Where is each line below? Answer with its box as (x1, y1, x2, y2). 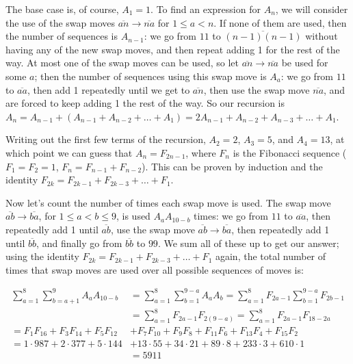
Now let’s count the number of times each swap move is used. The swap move (5, 195, 331, 209)
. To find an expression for (151, 2, 261, 16)
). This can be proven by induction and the (142, 159, 323, 173)
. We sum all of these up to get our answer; (157, 235, 339, 250)
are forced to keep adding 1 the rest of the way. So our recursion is (5, 96, 285, 110)
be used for (281, 55, 328, 70)
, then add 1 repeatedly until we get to (27, 82, 190, 96)
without (305, 29, 338, 43)
